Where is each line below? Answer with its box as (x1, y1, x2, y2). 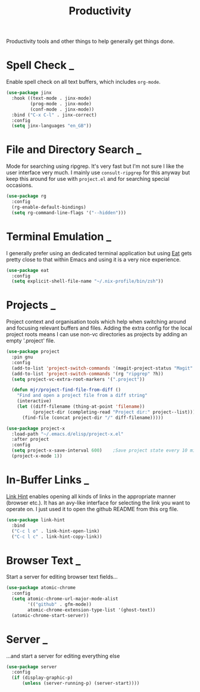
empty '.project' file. (6, 337, 55, 345)
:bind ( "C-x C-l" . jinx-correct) (11, 112, 97, 118)
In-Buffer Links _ (6, 473, 89, 487)
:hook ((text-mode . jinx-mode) (11, 95, 92, 101)
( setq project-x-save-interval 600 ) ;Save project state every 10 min (11, 447, 198, 453)
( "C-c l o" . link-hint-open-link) (11, 528, 100, 534)
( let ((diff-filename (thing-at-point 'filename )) (17, 403, 145, 410)
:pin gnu (11, 354, 33, 361)
